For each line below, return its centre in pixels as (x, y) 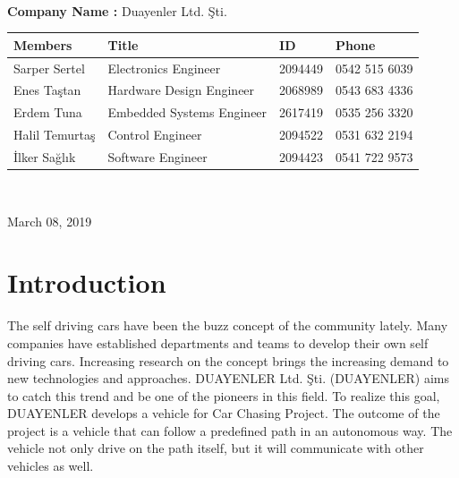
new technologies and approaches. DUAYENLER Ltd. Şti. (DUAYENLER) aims (228, 378)
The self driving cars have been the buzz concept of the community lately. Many (228, 325)
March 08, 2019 (50, 221)
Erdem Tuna (48, 112)
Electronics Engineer (164, 68)
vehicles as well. (51, 466)
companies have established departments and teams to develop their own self (218, 342)
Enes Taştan (47, 90)
